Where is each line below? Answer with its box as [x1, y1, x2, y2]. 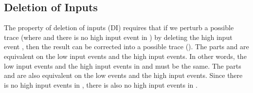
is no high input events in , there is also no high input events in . [4, 79, 198, 90]
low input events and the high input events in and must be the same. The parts [4, 60, 241, 71]
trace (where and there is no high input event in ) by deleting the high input [4, 32, 233, 42]
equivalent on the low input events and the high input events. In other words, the [4, 51, 247, 61]
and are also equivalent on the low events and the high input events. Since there [4, 70, 243, 80]
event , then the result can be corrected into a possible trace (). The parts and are [4, 41, 249, 52]
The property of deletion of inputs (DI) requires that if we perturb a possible [4, 22, 234, 33]
